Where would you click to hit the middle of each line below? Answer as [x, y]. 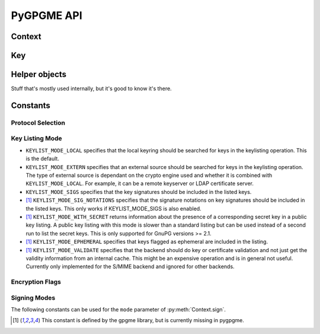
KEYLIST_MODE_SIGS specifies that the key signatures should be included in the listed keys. [139, 192]
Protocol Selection [38, 123]
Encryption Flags [36, 282]
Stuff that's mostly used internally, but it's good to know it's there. [91, 88]
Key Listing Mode [36, 138]
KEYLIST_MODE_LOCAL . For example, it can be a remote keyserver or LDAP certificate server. [140, 183]
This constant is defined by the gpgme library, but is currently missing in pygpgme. [143, 320]
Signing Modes [33, 298]
